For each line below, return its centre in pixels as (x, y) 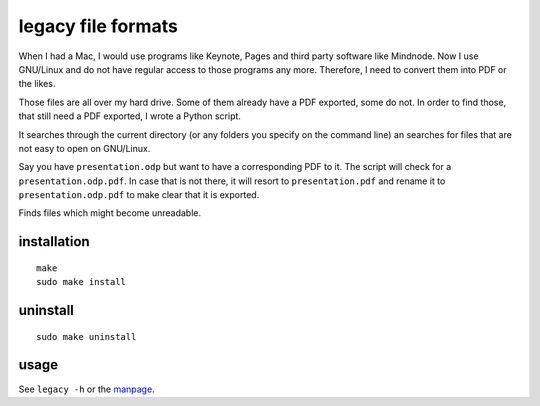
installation (54, 241)
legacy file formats (98, 26)
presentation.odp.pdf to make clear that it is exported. (139, 195)
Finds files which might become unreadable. (110, 213)
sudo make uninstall (86, 336)
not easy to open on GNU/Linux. (84, 148)
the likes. (37, 84)
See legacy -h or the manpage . (86, 389)
